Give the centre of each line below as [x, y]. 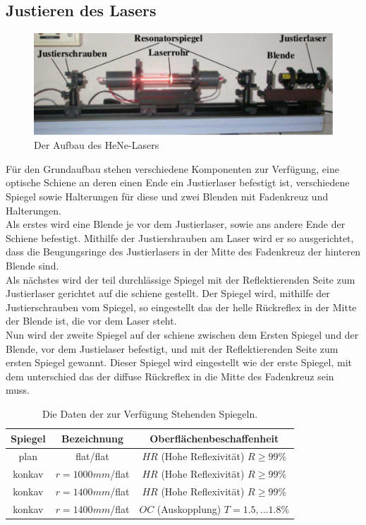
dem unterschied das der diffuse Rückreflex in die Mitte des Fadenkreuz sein [170, 376]
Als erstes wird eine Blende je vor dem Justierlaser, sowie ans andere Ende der [176, 224]
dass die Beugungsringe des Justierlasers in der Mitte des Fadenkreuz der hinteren [183, 252]
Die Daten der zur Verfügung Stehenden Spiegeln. [150, 413]
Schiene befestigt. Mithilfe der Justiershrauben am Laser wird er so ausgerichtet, [180, 237]
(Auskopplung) [189, 508]
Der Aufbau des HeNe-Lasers [97, 145]
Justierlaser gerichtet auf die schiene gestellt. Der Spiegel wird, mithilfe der [168, 293]
